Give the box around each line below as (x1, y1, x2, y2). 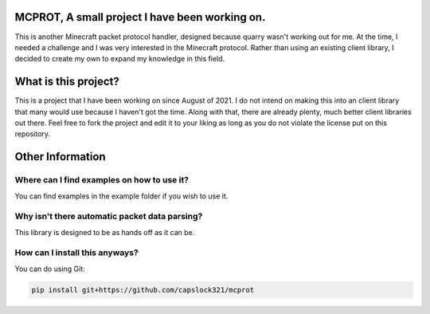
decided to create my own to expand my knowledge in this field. (14, 54, 225, 64)
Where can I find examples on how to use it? (14, 175, 190, 186)
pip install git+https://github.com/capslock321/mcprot (31, 285, 255, 294)
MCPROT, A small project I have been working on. (14, 10, 266, 24)
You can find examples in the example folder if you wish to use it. (14, 191, 229, 201)
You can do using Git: (14, 264, 85, 273)
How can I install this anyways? (14, 247, 139, 258)
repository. (14, 129, 51, 139)
